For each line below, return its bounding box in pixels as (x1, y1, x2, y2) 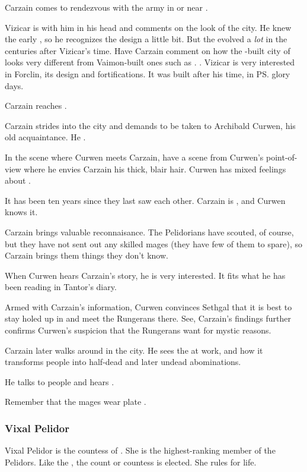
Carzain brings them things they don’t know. (5, 249, 168, 262)
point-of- (266, 150, 298, 163)
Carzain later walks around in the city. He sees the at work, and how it (5, 344, 263, 356)
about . (5, 174, 31, 187)
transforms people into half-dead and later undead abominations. (5, 355, 241, 368)
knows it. (5, 206, 38, 218)
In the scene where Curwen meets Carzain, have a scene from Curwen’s (5, 150, 264, 163)
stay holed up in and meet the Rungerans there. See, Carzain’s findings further (5, 312, 291, 325)
